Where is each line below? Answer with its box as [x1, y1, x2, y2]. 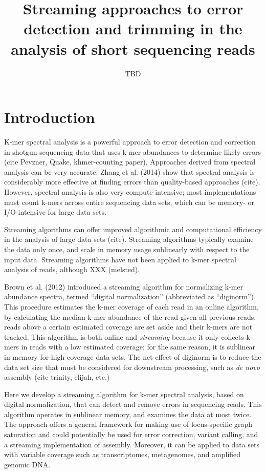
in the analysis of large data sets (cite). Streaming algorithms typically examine [4, 234, 254, 244]
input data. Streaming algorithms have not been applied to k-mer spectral [4, 254, 236, 264]
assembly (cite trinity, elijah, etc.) [4, 372, 110, 382]
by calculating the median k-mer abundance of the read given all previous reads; [4, 311, 256, 322]
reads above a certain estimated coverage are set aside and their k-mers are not [4, 321, 253, 332]
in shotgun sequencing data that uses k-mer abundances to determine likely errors [4, 146, 261, 157]
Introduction [4, 107, 95, 128]
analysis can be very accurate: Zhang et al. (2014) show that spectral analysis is [4, 166, 255, 177]
